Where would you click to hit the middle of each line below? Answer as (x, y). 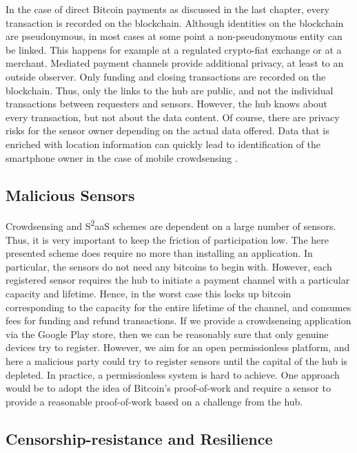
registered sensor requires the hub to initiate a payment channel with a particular (178, 280)
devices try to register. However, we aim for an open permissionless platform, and (178, 347)
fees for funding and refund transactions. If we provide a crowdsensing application (178, 320)
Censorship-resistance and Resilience (139, 438)
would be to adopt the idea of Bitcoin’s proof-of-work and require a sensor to (168, 388)
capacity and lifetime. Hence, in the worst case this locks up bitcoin (149, 293)
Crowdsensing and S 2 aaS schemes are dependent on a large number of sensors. (171, 225)
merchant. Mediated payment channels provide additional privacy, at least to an (175, 63)
